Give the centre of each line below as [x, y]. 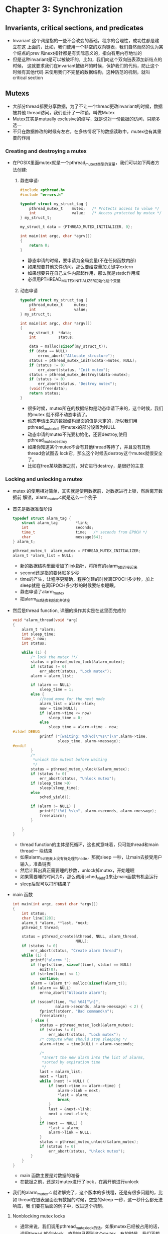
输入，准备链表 [35, 864]
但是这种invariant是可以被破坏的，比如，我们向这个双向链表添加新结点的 [87, 59]
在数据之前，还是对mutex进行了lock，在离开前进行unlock [79, 1182]
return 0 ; [39, 245]
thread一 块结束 [36, 851]
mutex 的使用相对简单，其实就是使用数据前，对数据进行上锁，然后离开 [86, 491]
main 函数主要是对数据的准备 [50, 1176]
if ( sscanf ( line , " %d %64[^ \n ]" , [66, 1002]
